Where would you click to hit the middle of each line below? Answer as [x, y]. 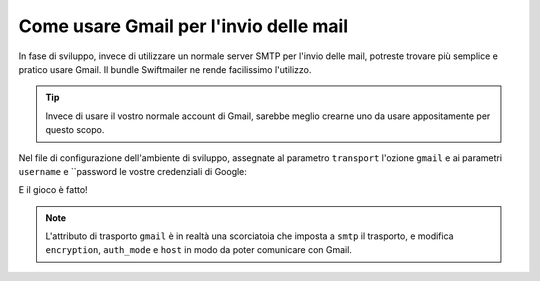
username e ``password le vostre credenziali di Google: [132, 171]
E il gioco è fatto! [53, 190]
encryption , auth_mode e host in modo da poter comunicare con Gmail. [198, 250]
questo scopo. [75, 130]
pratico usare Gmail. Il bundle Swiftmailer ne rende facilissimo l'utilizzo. [165, 69]
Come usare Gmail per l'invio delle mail [183, 26]
